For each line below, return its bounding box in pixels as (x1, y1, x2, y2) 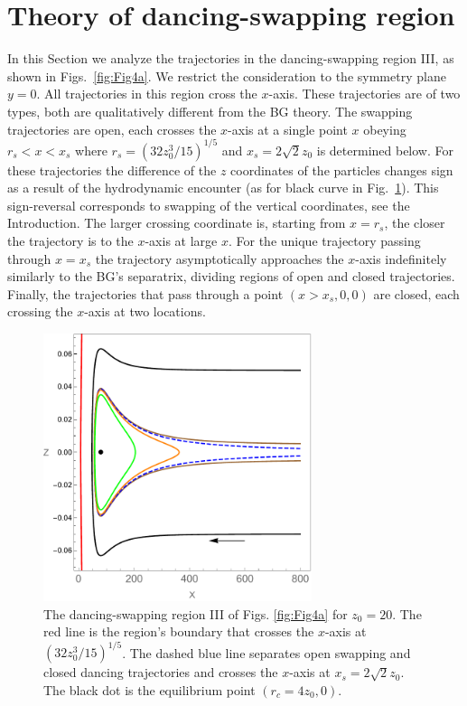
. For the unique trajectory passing (228, 231, 421, 249)
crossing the (7, 302, 73, 321)
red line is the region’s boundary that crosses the (43, 622, 314, 641)
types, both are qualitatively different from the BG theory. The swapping (7, 101, 413, 120)
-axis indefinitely (355, 249, 447, 268)
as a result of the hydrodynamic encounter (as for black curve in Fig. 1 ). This (7, 178, 439, 197)
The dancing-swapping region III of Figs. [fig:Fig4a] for (43, 604, 348, 623)
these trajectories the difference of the (7, 160, 217, 179)
